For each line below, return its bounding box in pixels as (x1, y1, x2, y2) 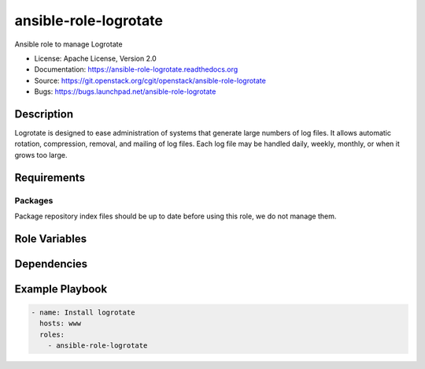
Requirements (14, 170, 86, 184)
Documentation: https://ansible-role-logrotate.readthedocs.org (34, 65, 238, 74)
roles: (39, 330, 65, 339)
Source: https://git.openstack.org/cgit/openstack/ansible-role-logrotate (34, 76, 267, 85)
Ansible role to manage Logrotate (14, 39, 123, 49)
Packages (14, 195, 54, 206)
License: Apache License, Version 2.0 (34, 54, 157, 63)
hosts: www (39, 319, 82, 328)
